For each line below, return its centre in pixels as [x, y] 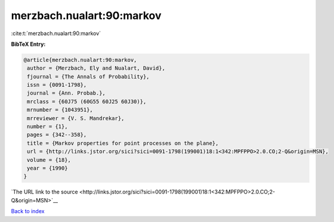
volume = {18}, [49, 160]
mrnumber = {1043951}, [60, 110]
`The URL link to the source [44, 192]
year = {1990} [47, 168]
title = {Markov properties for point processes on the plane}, [123, 143]
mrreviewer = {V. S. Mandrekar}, [76, 118]
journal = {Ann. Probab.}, [66, 93]
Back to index [28, 211]
